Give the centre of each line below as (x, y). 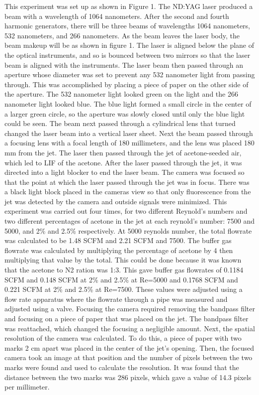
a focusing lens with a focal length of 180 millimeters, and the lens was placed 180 (129, 143)
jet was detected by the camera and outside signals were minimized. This (116, 201)
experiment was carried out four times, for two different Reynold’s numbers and (126, 211)
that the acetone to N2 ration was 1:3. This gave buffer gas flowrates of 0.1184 (124, 270)
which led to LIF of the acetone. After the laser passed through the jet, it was (123, 162)
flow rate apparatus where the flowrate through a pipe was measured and (116, 299)
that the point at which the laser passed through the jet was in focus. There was (127, 182)
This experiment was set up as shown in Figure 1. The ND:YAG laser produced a (129, 6)
